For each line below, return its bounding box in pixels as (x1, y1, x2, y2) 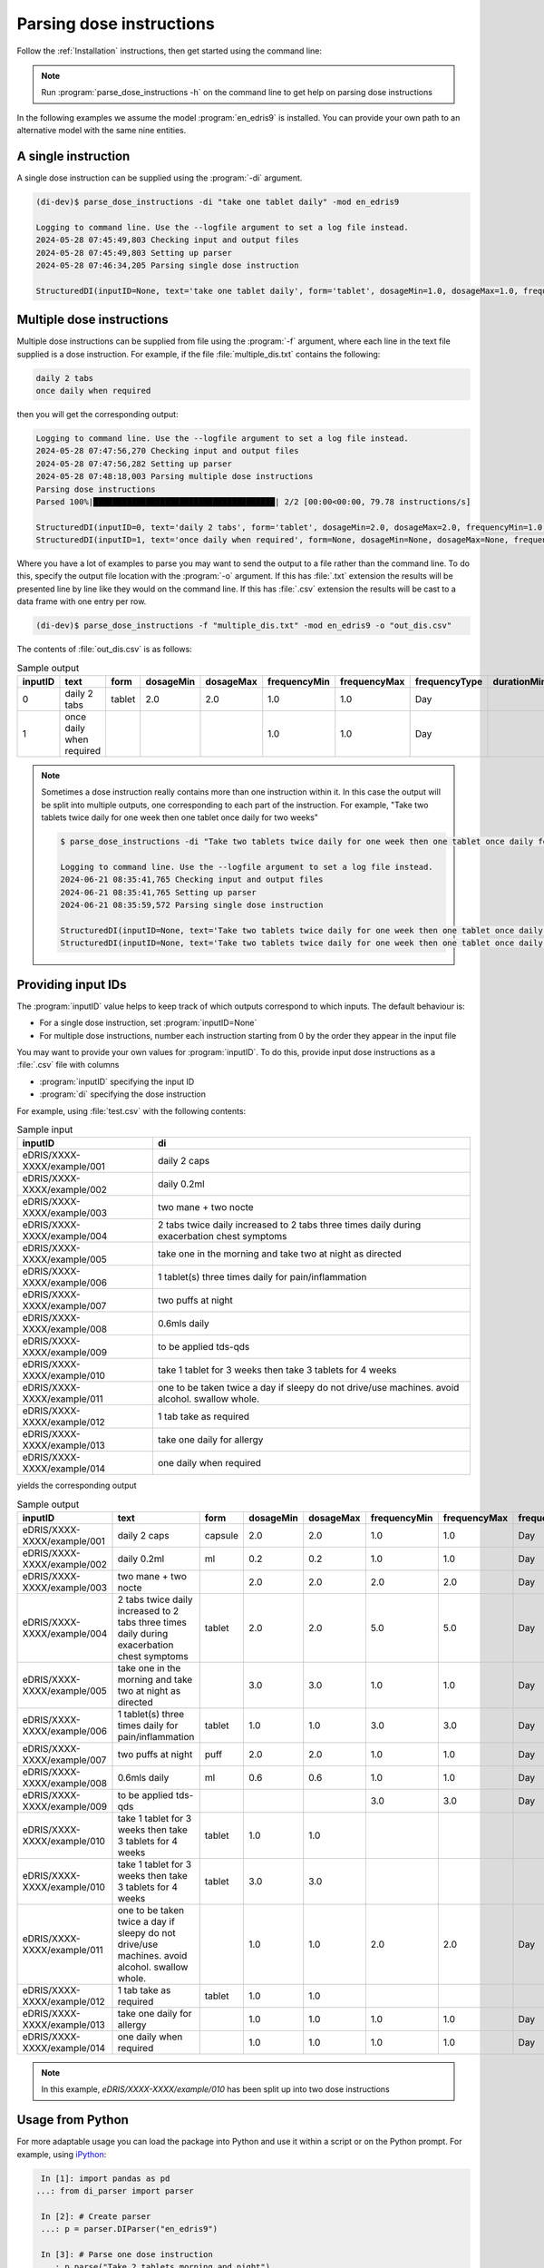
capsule (204, 1530, 239, 1542)
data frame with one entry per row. (16, 596, 147, 607)
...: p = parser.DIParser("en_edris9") (41, 2224, 218, 2234)
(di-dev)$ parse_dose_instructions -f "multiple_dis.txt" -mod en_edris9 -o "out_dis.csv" (35, 621, 452, 631)
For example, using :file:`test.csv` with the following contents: (16, 1105, 247, 1116)
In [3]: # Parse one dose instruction (41, 2250, 213, 2260)
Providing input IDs (16, 976, 127, 992)
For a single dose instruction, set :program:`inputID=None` (39, 1017, 257, 1029)
